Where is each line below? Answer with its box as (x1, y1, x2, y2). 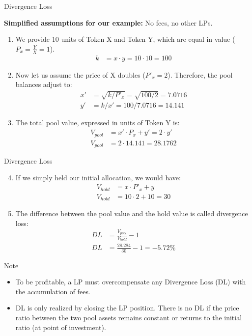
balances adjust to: (15, 79, 72, 89)
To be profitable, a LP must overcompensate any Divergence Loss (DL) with (15, 277, 246, 287)
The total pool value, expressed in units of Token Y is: (15, 117, 180, 128)
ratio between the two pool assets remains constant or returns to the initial (15, 312, 242, 323)
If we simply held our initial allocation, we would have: (15, 172, 181, 182)
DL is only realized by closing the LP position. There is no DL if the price (15, 303, 239, 313)
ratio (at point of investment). (15, 322, 106, 332)
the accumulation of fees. (15, 286, 90, 296)
